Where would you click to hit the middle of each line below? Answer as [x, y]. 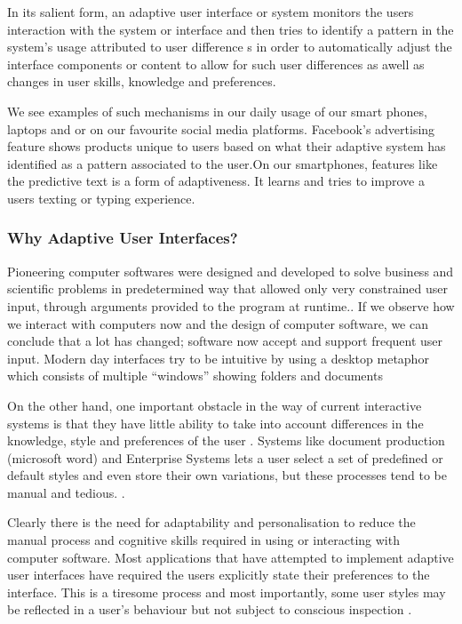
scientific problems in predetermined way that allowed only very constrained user [227, 288]
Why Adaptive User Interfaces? [123, 238]
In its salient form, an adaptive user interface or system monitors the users [211, 12]
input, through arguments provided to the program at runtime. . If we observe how [231, 305]
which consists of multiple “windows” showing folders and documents [195, 376]
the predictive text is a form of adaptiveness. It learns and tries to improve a [216, 181]
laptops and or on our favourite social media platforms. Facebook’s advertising [221, 128]
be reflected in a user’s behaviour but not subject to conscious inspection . [210, 609]
